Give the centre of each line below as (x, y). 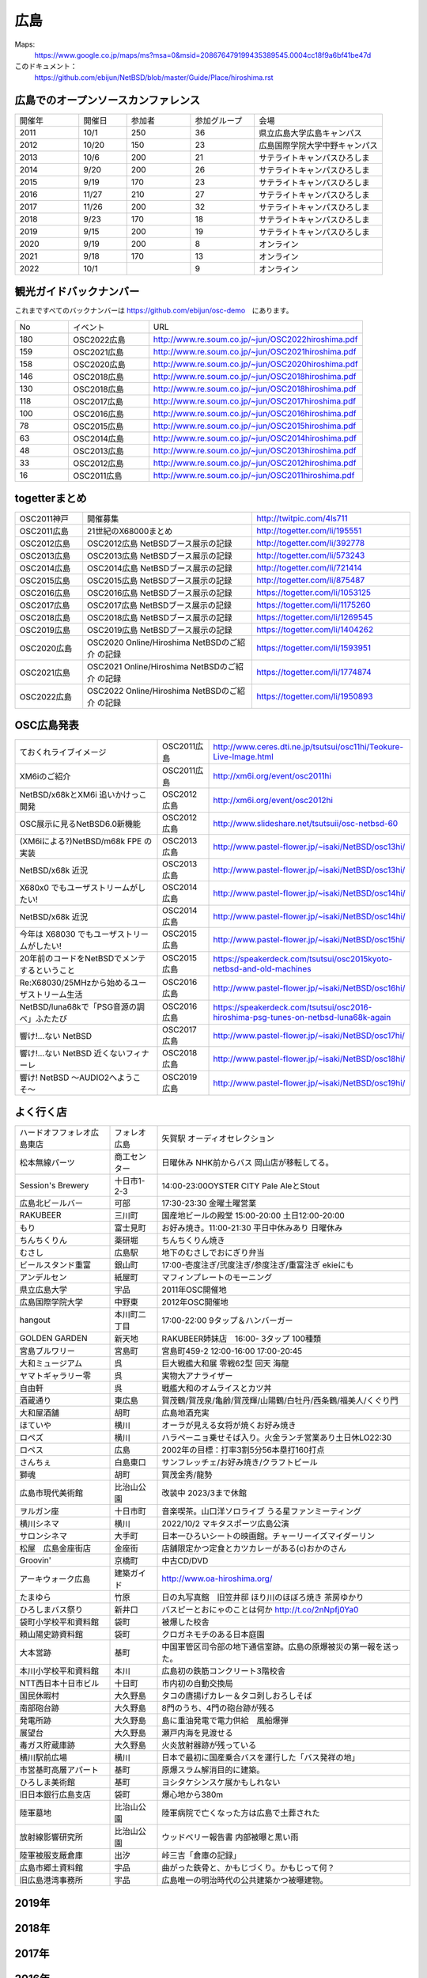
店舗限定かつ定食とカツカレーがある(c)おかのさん (254, 1548)
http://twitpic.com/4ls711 (302, 518)
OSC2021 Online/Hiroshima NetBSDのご (162, 667)
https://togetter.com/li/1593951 (314, 648)
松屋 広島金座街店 (55, 1548)
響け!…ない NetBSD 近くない (73, 1053)
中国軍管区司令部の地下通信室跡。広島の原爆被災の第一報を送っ (280, 1647)
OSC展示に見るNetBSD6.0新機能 (80, 824)
